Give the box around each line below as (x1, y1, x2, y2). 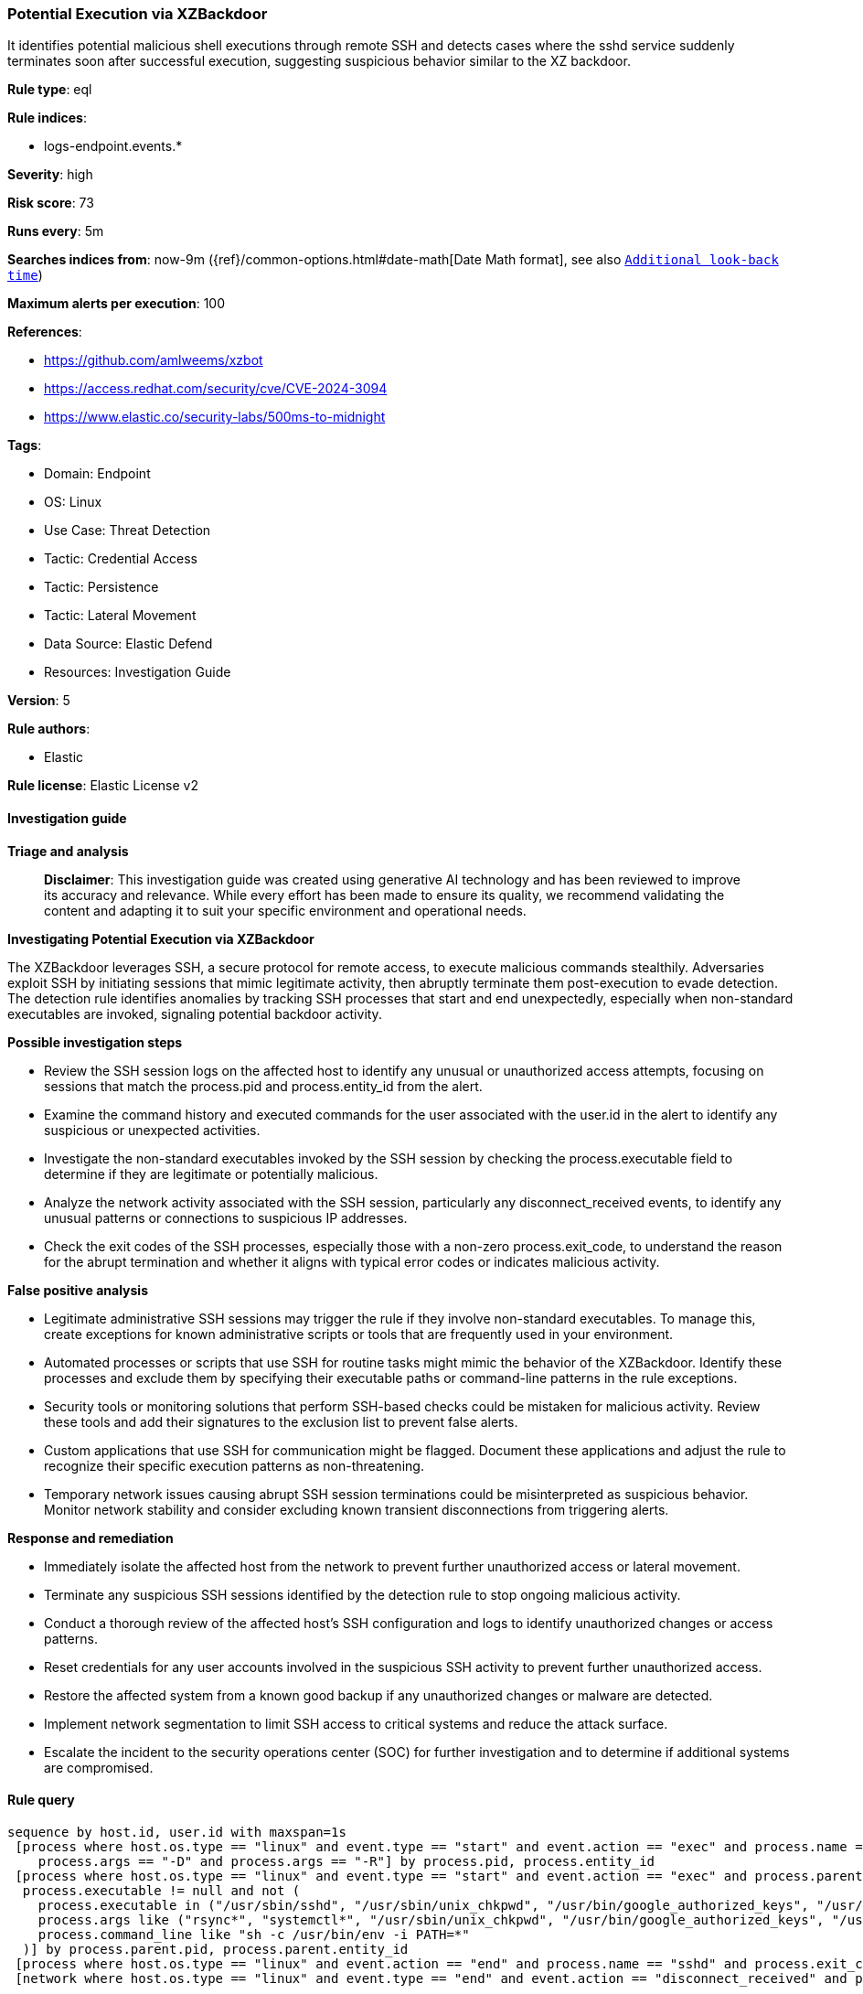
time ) (7, 267, 43, 284)
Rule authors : (7, 721, 91, 737)
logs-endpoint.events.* (44, 138, 183, 155)
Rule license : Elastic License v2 (7, 777, 198, 794)
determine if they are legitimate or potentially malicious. (44, 1165, 378, 1182)
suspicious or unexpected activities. (44, 1121, 261, 1138)
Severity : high (7, 166, 93, 183)
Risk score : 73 (7, 195, 94, 211)
